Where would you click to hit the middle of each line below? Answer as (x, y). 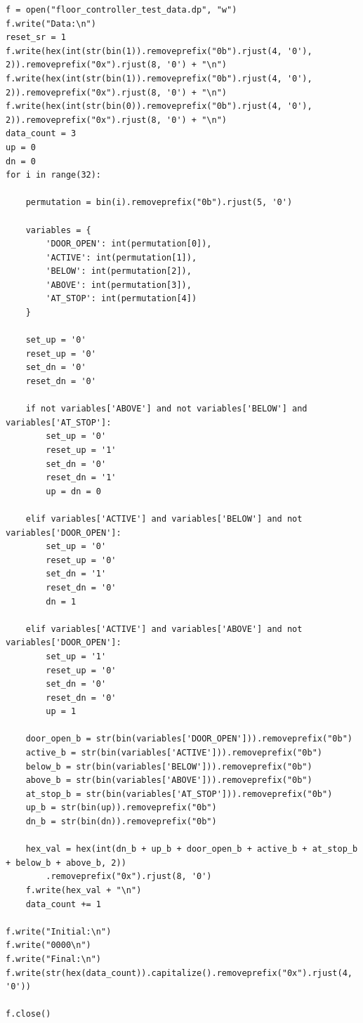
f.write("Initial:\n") (59, 931)
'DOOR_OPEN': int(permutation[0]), (129, 244)
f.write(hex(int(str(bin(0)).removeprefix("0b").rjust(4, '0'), (159, 106)
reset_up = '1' (81, 450)
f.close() (28, 1014)
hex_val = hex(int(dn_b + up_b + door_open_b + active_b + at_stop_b (192, 849)
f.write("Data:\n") (51, 24)
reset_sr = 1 (36, 38)
